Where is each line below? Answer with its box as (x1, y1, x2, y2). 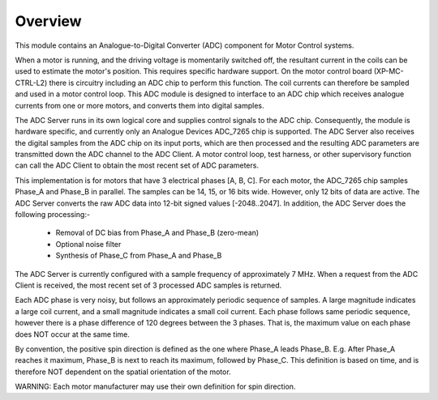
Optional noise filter (55, 239, 122, 249)
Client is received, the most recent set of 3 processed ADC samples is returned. (15, 280, 282, 290)
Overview (15, 12, 82, 30)
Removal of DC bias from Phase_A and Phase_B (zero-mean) (55, 228, 260, 238)
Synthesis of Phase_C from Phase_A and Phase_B (55, 251, 222, 261)
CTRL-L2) (15, 78, 48, 87)
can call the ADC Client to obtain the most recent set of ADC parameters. (15, 160, 260, 170)
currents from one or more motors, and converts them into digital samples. (15, 100, 264, 110)
